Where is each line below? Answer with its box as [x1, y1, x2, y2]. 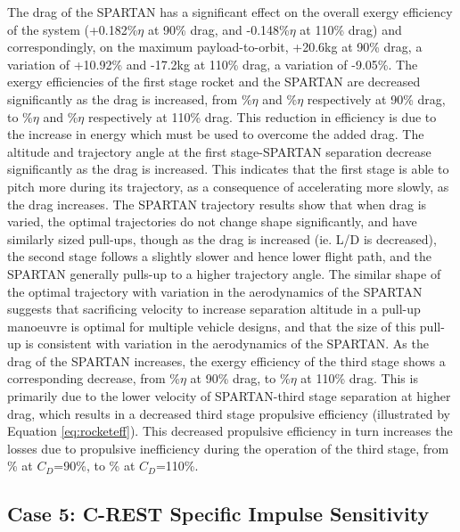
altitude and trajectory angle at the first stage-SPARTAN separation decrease [7, 142, 431, 160]
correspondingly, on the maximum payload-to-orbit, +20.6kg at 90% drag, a [7, 37, 423, 56]
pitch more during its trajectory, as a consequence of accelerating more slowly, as [7, 176, 449, 195]
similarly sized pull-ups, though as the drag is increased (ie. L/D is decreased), [7, 229, 437, 248]
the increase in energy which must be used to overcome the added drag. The [7, 125, 424, 143]
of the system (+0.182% [7, 20, 138, 38]
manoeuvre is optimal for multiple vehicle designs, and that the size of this [7, 316, 416, 335]
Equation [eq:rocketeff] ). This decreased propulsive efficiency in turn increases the [7, 422, 453, 440]
